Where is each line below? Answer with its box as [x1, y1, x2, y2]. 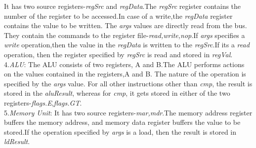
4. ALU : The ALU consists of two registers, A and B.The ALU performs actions [4, 59, 245, 69]
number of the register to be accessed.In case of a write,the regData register [4, 10, 233, 21]
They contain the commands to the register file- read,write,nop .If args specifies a [4, 30, 245, 40]
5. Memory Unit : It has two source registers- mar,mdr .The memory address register [4, 107, 253, 117]
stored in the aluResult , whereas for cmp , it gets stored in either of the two [4, 88, 230, 98]
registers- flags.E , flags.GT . [4, 97, 82, 108]
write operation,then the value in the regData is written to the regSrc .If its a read [4, 39, 250, 50]
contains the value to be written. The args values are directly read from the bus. [4, 20, 247, 31]
